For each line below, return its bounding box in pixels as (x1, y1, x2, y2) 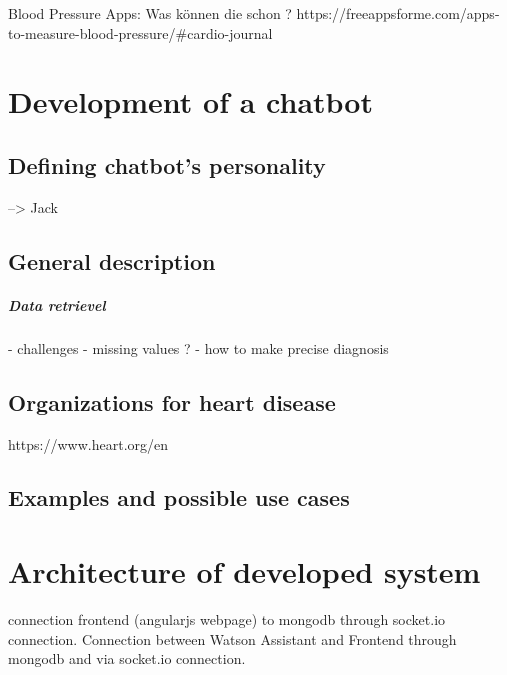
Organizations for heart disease (8, 386, 336, 417)
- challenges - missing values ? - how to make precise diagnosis (8, 337, 389, 358)
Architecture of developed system (8, 551, 481, 592)
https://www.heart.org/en (8, 433, 169, 454)
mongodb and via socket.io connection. (8, 648, 246, 669)
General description (8, 245, 216, 276)
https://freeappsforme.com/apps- (296, 3, 500, 23)
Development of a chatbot (8, 81, 373, 122)
